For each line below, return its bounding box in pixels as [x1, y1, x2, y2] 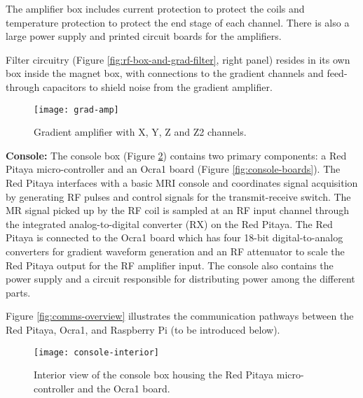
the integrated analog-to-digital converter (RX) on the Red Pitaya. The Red [6, 216, 333, 231]
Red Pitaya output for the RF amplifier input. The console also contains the [6, 257, 334, 272]
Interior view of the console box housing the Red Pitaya [34, 367, 274, 382]
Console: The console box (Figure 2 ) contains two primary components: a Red [6, 148, 347, 162]
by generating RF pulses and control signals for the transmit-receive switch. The [6, 189, 351, 204]
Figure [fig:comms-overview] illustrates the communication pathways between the [6, 308, 354, 323]
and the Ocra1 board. [77, 381, 170, 395]
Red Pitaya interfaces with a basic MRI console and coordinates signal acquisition [6, 176, 358, 190]
